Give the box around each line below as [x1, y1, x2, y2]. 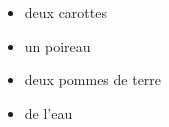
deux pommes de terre [24, 69, 162, 90]
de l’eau [24, 102, 73, 123]
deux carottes [24, 2, 107, 22]
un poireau [24, 35, 91, 56]
